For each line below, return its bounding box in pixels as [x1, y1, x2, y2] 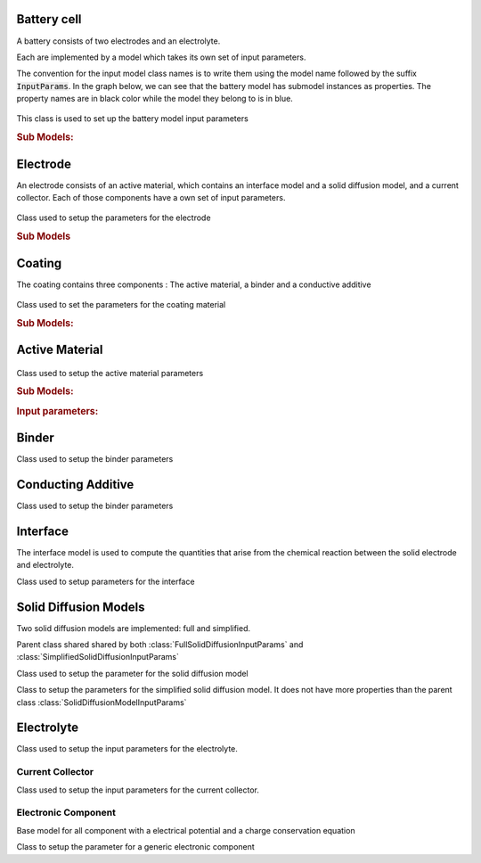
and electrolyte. [16, 560, 75, 571]
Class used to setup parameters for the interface [16, 576, 195, 587]
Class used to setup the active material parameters [16, 367, 204, 378]
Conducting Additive [16, 477, 135, 492]
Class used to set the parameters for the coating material [16, 299, 226, 309]
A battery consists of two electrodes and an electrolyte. [16, 36, 221, 46]
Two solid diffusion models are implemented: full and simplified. [16, 622, 251, 633]
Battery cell [16, 12, 82, 27]
